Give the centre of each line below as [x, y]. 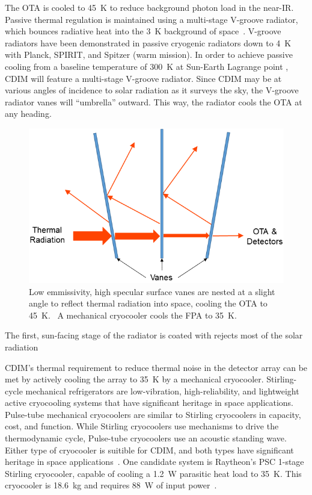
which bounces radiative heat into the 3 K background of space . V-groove [143, 31]
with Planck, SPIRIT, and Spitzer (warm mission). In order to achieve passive [149, 54]
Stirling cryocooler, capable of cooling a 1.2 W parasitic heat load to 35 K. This [153, 473]
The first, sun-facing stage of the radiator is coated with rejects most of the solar [154, 335]
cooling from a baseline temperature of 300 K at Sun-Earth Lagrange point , [147, 66]
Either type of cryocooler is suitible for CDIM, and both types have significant [149, 450]
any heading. [28, 114]
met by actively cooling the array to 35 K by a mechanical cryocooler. [134, 379]
